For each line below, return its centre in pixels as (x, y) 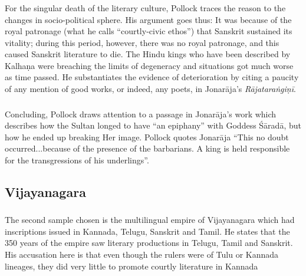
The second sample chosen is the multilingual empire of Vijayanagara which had (150, 220)
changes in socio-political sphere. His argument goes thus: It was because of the (148, 19)
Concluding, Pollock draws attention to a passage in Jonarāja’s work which (141, 114)
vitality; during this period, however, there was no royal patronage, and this (142, 42)
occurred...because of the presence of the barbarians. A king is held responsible (147, 148)
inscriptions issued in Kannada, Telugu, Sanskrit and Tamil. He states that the (147, 231)
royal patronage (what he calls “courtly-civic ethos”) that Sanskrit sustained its (149, 31)
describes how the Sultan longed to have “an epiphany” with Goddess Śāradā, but (153, 125)
